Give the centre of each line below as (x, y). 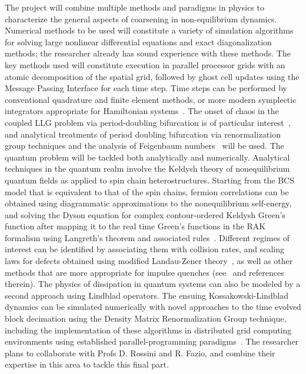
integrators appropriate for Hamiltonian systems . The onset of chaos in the (142, 111)
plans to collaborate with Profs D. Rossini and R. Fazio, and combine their (140, 353)
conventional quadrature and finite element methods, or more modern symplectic (151, 99)
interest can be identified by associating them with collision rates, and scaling (144, 249)
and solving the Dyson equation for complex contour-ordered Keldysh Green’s (145, 214)
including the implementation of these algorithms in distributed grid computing (148, 330)
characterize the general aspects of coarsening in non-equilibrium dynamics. (141, 19)
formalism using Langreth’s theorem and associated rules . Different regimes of (147, 237)
